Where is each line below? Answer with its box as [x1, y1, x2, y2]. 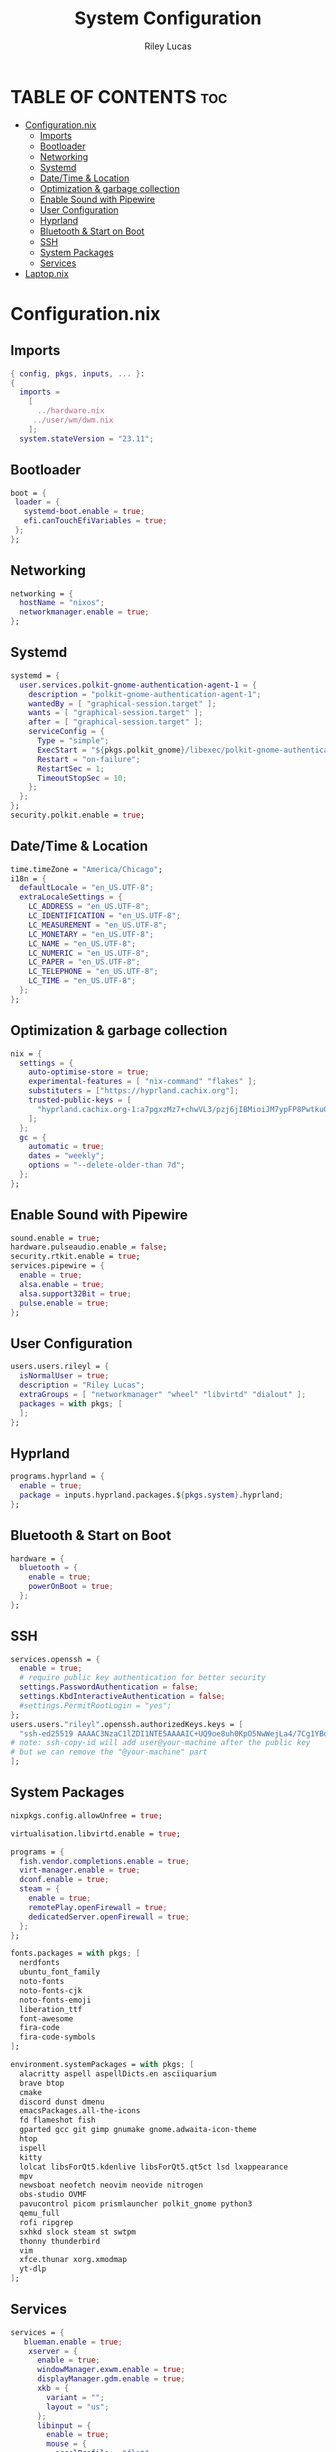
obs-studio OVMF [19, 2190, 87, 2200]
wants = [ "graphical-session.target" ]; [28, 708, 203, 718]
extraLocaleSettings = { [19, 892, 123, 902]
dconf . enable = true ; [19, 1875, 110, 1885]
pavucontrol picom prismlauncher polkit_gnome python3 [19, 2199, 253, 2209]
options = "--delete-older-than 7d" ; [28, 1160, 186, 1171]
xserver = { [28, 2346, 78, 2356]
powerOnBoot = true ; [28, 1582, 114, 1592]
